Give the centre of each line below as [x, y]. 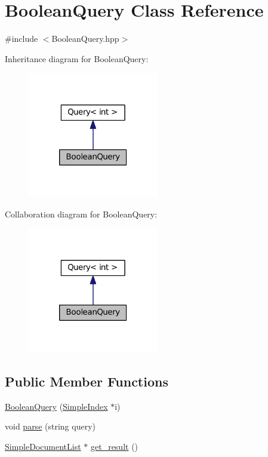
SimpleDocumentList [43, 446]
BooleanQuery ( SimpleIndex [56, 406]
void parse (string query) [50, 426]
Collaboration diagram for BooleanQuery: [81, 214]
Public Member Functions [87, 381]
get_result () [114, 446]
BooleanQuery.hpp [85, 39]
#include [21, 39]
